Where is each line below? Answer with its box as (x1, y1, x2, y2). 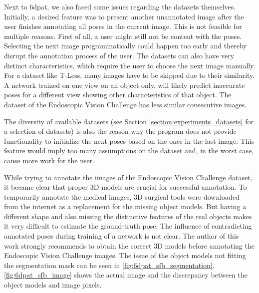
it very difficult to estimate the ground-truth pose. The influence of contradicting (4, 221, 252, 231)
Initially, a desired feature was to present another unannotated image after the (4, 11, 244, 21)
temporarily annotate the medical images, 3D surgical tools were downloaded (4, 191, 240, 202)
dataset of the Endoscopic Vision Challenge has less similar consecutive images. (4, 99, 247, 109)
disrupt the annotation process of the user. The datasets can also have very (4, 50, 235, 60)
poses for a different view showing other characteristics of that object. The (4, 89, 232, 100)
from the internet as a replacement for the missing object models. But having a (4, 201, 247, 212)
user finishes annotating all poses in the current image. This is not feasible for (4, 21, 242, 31)
